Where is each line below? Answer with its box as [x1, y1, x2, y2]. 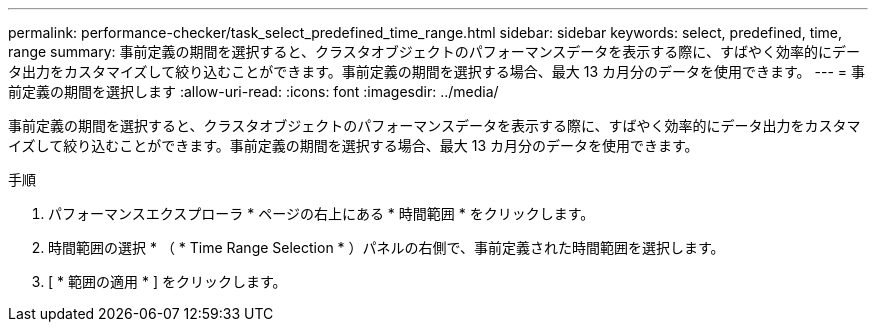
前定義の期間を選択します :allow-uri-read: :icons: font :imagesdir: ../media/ [8, 83, 499, 100]
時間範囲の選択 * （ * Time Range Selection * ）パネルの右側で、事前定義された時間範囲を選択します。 [48, 239, 725, 256]
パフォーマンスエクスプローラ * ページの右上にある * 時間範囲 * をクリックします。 [48, 205, 595, 222]
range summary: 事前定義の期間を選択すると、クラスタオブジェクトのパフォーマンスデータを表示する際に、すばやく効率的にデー [8, 43, 860, 60]
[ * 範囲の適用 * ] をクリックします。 [48, 273, 287, 290]
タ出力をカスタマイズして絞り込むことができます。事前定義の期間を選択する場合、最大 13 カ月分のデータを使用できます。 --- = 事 [8, 63, 865, 80]
